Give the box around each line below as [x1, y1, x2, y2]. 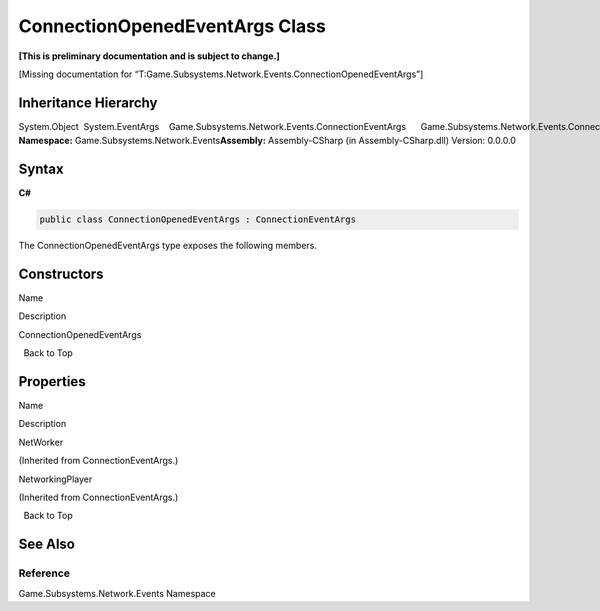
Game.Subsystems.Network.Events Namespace [18, 587, 217, 599]
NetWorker [18, 436, 64, 448]
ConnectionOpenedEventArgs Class [18, 15, 327, 37]
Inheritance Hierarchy [18, 94, 158, 111]
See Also [18, 536, 75, 553]
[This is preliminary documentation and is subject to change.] [18, 50, 280, 62]
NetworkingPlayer [18, 473, 93, 485]
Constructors [18, 265, 104, 282]
